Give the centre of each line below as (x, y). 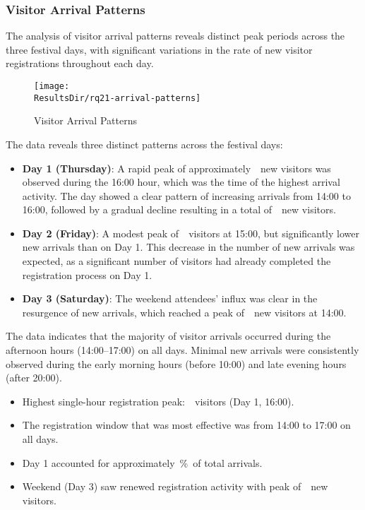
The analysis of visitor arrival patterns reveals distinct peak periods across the (175, 36)
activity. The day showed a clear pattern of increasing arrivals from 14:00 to (186, 195)
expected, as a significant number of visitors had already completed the (176, 261)
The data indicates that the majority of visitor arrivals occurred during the (168, 336)
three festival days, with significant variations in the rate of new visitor (159, 49)
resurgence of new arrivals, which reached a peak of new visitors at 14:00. (184, 312)
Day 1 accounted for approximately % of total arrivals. (142, 462)
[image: (52, 86)
